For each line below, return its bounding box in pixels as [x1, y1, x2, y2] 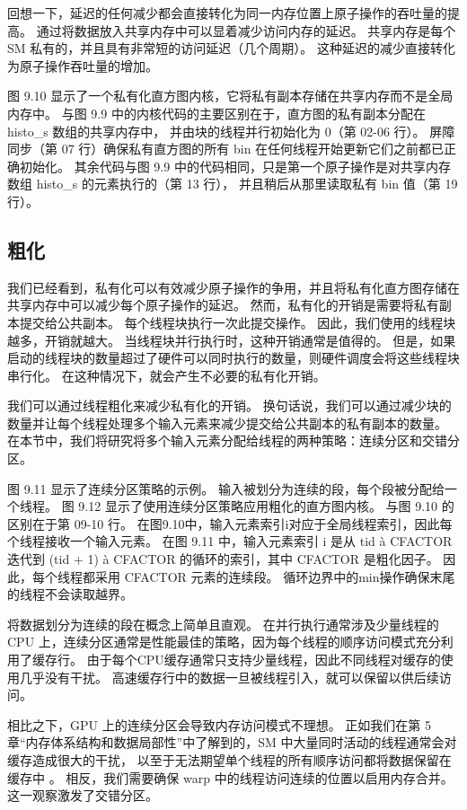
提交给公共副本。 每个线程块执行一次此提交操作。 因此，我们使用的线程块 [19, 313, 456, 331]
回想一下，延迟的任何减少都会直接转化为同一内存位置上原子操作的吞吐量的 [7, 4, 447, 22]
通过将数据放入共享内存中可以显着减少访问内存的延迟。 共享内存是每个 [36, 21, 456, 40]
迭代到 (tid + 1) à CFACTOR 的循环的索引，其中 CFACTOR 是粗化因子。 [7, 550, 439, 568]
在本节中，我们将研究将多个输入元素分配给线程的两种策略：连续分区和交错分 [7, 431, 460, 450]
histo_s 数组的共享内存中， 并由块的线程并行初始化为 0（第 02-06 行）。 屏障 [7, 121, 455, 140]
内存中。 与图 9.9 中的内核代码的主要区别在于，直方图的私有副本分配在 [7, 103, 426, 122]
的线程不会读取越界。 [7, 585, 133, 603]
